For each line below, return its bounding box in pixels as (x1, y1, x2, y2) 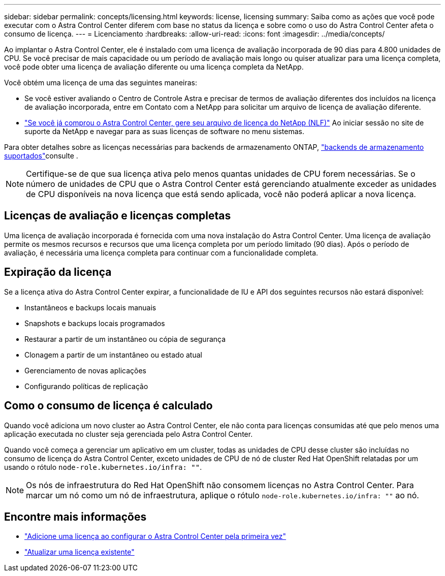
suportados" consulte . (4, 151, 78, 160)
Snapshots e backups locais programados (24, 318, 165, 328)
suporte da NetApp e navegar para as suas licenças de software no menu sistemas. (24, 127, 304, 136)
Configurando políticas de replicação (24, 381, 148, 391)
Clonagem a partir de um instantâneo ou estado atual (24, 350, 202, 359)
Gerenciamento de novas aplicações (24, 366, 147, 375)
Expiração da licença (4, 266, 112, 279)
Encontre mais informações (4, 510, 147, 523)
